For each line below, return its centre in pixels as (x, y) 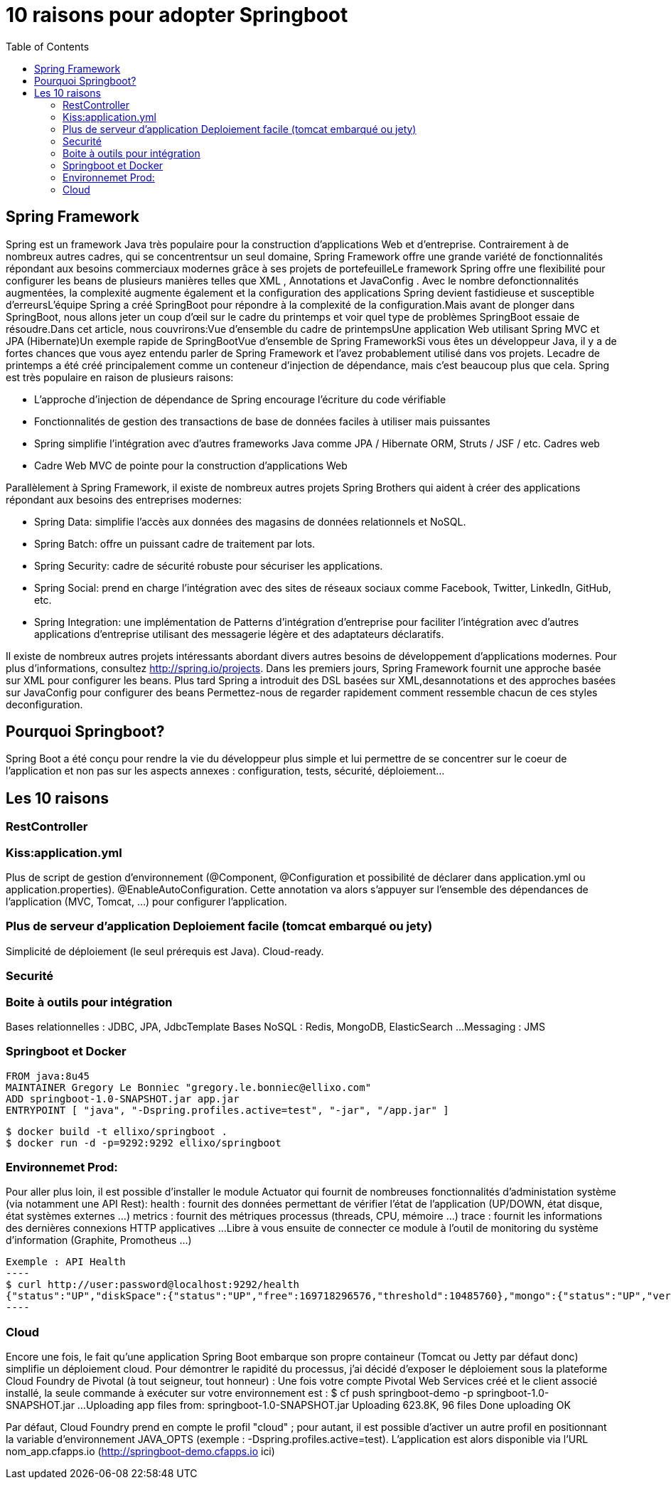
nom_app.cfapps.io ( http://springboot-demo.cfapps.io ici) (140, 1452)
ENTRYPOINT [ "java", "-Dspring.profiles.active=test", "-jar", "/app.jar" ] (227, 1110)
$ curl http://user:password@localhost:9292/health (153, 1285)
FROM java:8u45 (48, 1076)
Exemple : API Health (66, 1262)
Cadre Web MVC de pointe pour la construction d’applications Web (191, 465)
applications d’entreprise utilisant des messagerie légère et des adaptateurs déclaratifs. (239, 634)
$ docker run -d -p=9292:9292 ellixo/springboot (144, 1143)
